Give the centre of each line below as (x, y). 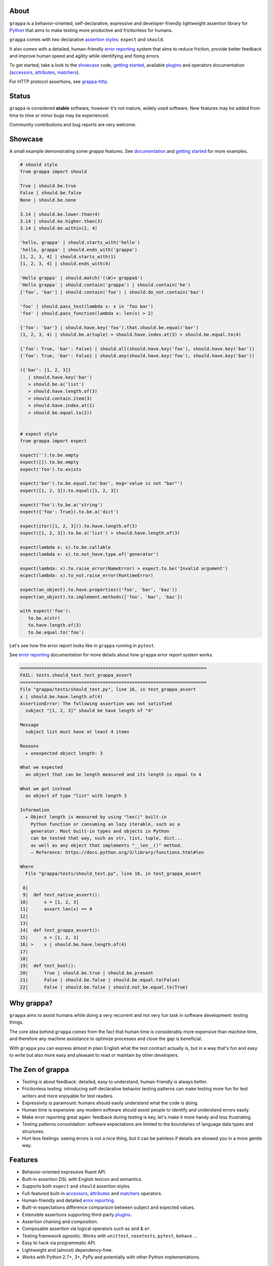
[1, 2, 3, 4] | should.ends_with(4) (65, 264)
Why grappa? (31, 1003)
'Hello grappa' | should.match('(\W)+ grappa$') (81, 278)
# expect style (39, 434)
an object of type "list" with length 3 (76, 796)
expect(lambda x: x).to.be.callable (65, 547)
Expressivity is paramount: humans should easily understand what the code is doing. (110, 1103)
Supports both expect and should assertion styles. (76, 1186)
